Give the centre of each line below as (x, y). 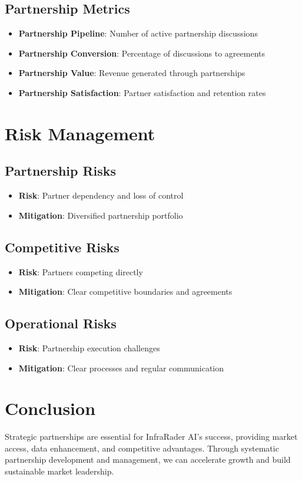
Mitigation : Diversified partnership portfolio (101, 215)
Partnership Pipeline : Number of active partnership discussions (138, 33)
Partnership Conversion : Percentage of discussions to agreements (142, 53)
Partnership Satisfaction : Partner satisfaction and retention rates (142, 92)
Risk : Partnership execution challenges (89, 347)
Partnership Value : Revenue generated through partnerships (132, 73)
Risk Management (80, 133)
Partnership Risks (61, 171)
